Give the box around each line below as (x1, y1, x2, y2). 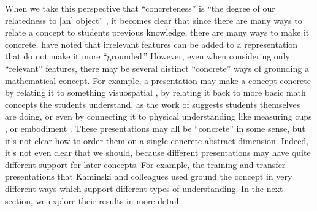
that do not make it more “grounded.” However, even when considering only (5, 50, 290, 63)
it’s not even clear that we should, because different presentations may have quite (5, 146, 311, 159)
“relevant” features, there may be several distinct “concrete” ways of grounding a (5, 61, 309, 74)
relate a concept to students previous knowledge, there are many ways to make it (5, 26, 310, 39)
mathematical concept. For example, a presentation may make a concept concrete (5, 74, 311, 86)
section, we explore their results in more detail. (5, 194, 181, 207)
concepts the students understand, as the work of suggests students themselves (5, 98, 300, 110)
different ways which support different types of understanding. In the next (5, 182, 283, 194)
